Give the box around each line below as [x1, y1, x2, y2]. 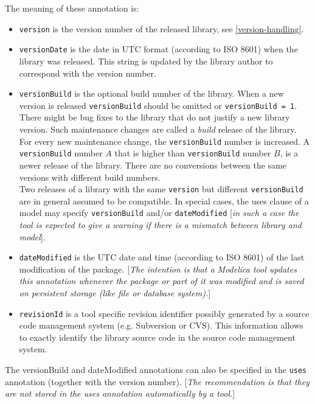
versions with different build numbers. [19, 170, 161, 183]
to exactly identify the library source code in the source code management [19, 330, 296, 343]
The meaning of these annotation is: [5, 2, 139, 14]
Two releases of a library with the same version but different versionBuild [19, 183, 303, 195]
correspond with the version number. [19, 66, 156, 79]
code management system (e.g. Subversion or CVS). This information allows [19, 319, 303, 332]
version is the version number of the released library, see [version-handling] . [19, 22, 304, 35]
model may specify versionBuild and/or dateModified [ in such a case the [19, 206, 299, 219]
